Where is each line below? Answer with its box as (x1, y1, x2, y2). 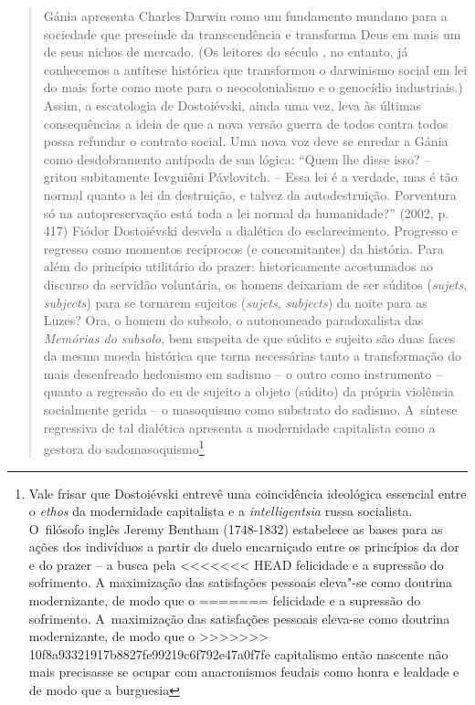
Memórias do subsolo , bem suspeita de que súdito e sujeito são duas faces (43, 328, 456, 347)
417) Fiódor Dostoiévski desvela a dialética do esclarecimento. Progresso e (43, 221, 458, 240)
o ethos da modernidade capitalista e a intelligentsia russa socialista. (28, 501, 413, 521)
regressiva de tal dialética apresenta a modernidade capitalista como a (43, 417, 436, 437)
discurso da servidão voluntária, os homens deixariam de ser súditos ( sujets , (43, 274, 468, 293)
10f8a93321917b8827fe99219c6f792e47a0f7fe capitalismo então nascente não (28, 644, 449, 663)
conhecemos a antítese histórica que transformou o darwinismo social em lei (43, 59, 468, 79)
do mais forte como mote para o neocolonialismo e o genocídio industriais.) (43, 78, 463, 97)
